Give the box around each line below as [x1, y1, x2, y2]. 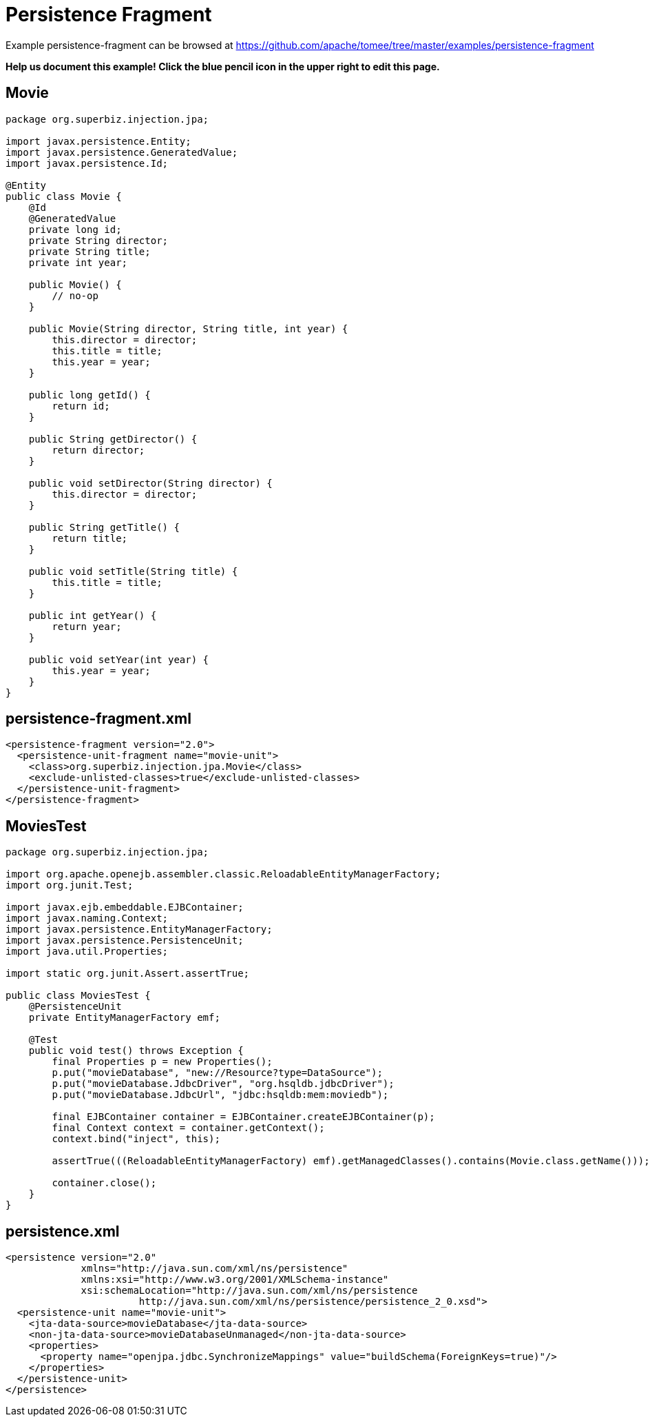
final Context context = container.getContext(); [52, 1122, 325, 1134]
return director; [52, 444, 145, 456]
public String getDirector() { [28, 433, 198, 445]
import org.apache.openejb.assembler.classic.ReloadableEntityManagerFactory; [6, 869, 441, 880]
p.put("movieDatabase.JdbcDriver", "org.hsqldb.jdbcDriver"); [52, 1078, 395, 1090]
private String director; [28, 234, 169, 246]
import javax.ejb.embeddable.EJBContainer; [6, 902, 244, 913]
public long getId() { [28, 389, 151, 400]
